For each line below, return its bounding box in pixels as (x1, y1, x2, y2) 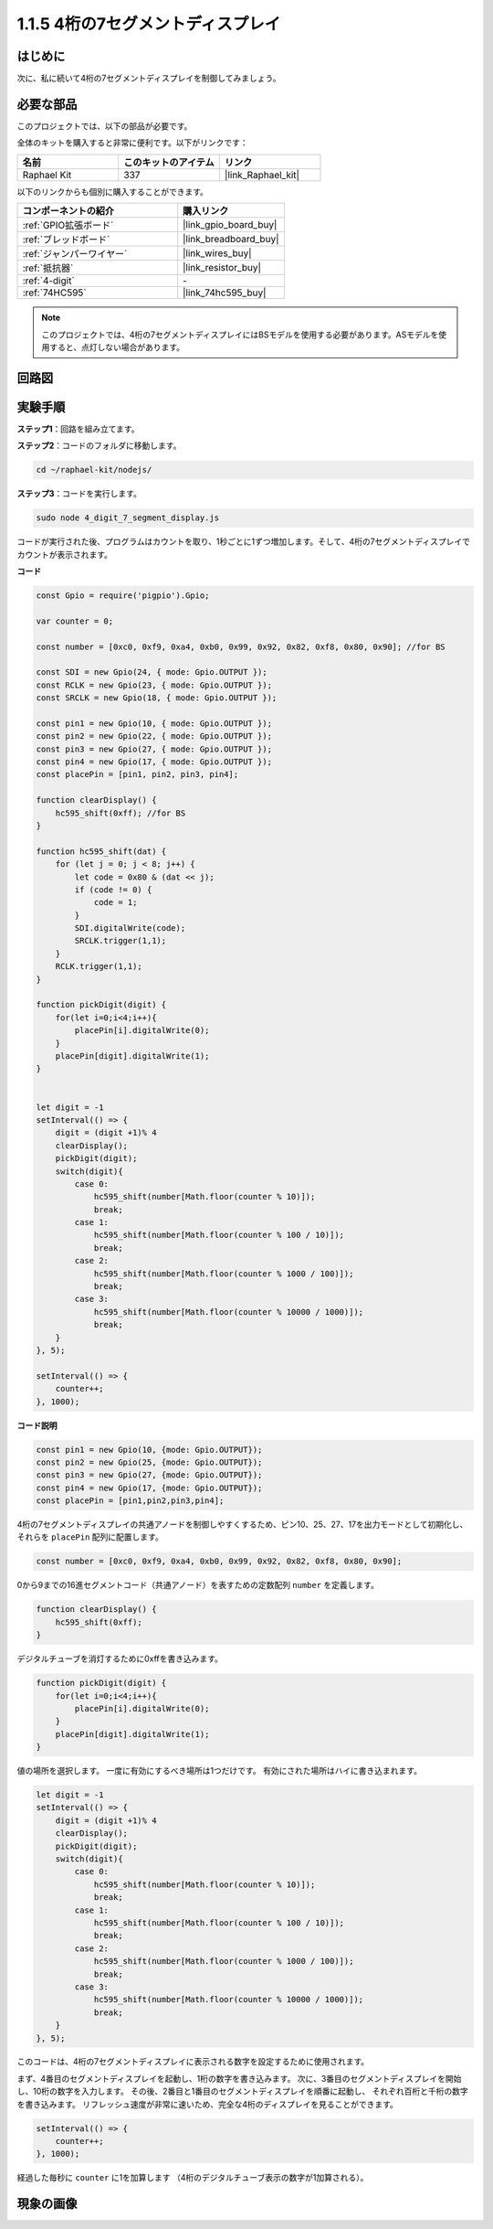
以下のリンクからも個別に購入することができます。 (16, 186, 209, 197)
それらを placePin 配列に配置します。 (16, 1531, 163, 1542)
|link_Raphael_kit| (224, 168, 300, 181)
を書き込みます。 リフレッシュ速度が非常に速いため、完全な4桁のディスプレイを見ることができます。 (16, 2098, 399, 2109)
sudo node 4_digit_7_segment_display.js (36, 513, 219, 523)
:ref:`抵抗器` (22, 261, 74, 274)
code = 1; (93, 897, 138, 908)
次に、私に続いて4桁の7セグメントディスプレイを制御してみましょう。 (16, 73, 281, 84)
